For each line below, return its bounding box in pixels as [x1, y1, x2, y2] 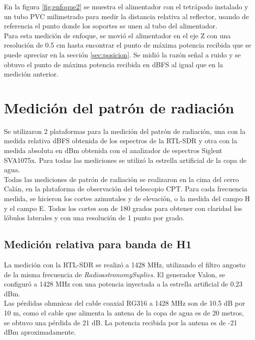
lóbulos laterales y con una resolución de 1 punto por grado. [4, 212, 185, 223]
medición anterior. [4, 69, 58, 79]
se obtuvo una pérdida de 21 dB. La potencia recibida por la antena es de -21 [4, 317, 237, 327]
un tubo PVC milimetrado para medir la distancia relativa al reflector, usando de [4, 11, 249, 21]
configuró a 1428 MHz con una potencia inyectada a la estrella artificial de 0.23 [4, 279, 243, 289]
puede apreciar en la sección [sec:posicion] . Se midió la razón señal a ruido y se [4, 49, 241, 59]
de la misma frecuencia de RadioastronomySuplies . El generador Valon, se [4, 269, 225, 279]
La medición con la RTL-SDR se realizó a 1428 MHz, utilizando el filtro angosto [4, 260, 246, 270]
